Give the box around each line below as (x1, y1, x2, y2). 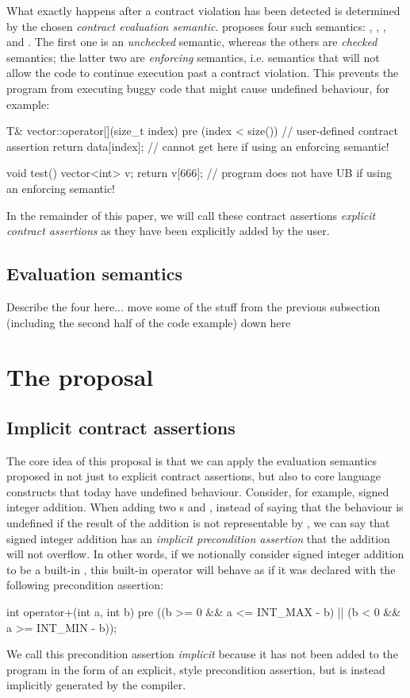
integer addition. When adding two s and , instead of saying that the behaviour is (6, 499, 404, 515)
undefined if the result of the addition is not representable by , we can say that (6, 515, 390, 531)
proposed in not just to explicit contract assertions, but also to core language (6, 468, 381, 484)
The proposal (6, 361, 154, 393)
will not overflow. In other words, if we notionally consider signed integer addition (6, 546, 404, 562)
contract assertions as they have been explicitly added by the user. (6, 222, 330, 239)
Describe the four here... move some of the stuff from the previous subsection (6, 298, 381, 314)
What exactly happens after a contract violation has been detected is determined (6, 2, 400, 18)
